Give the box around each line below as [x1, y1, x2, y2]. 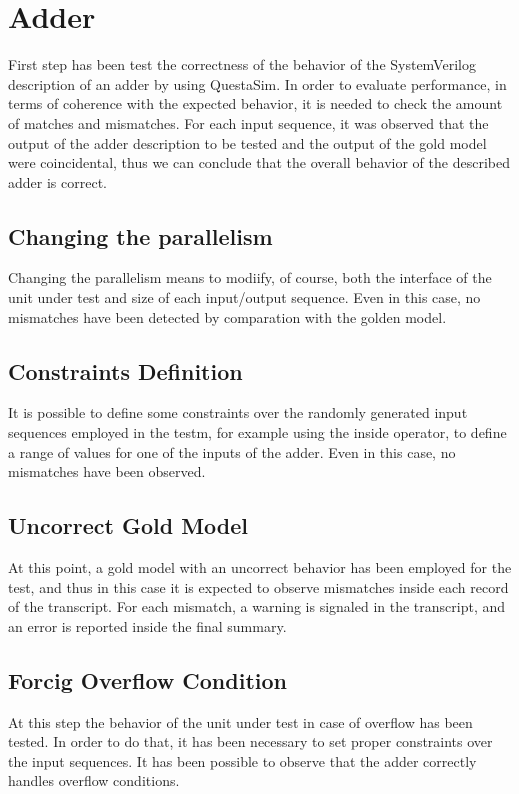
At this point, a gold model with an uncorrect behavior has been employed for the [8, 557, 512, 578]
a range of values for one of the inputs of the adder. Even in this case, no [8, 441, 456, 462]
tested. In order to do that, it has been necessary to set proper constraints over [8, 731, 493, 752]
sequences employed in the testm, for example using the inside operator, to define [8, 422, 507, 443]
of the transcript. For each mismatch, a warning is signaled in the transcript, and [8, 596, 506, 617]
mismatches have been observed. [8, 461, 206, 482]
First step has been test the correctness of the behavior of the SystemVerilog [8, 54, 476, 75]
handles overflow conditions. [8, 770, 180, 791]
